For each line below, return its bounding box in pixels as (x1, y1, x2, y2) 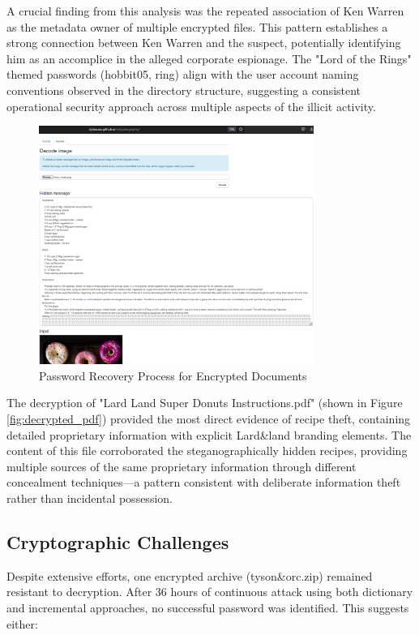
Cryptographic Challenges (6, 530, 229, 555)
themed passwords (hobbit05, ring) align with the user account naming (6, 66, 359, 83)
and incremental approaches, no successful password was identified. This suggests (6, 599, 409, 616)
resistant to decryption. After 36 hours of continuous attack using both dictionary (6, 583, 413, 600)
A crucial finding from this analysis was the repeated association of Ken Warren (6, 2, 404, 19)
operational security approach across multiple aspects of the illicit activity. (6, 97, 376, 114)
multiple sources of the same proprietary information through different (6, 457, 357, 474)
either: (6, 615, 38, 632)
